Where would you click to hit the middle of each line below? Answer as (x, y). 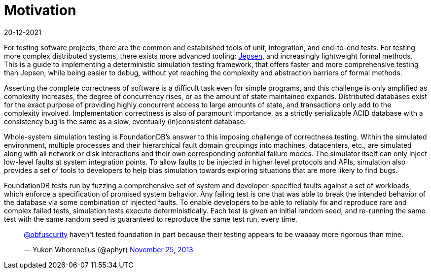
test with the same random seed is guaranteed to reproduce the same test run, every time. (151, 219)
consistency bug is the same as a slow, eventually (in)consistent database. (125, 121)
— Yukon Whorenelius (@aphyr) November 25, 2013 (108, 249)
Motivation (40, 10)
